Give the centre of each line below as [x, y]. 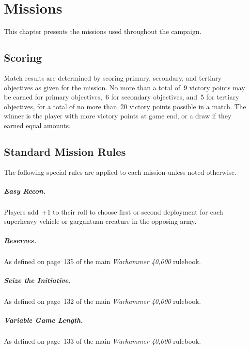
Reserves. [20, 240]
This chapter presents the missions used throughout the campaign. [103, 31]
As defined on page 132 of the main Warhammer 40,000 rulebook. [102, 301]
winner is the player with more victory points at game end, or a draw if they [118, 116]
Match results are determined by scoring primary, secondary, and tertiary [113, 77]
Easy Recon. [25, 191]
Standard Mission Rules [65, 151]
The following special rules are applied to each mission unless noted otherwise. [120, 172]
